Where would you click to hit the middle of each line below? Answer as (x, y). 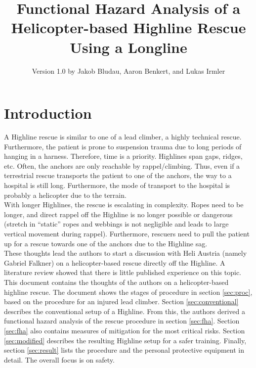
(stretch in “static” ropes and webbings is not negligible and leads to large (116, 224)
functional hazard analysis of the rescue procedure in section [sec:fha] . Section (122, 321)
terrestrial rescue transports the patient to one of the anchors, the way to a (118, 175)
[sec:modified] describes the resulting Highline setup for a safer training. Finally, (125, 340)
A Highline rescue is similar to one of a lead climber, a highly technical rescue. (123, 137)
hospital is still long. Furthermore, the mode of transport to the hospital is (117, 185)
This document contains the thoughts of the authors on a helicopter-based (116, 282)
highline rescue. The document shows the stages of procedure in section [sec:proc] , (128, 292)
